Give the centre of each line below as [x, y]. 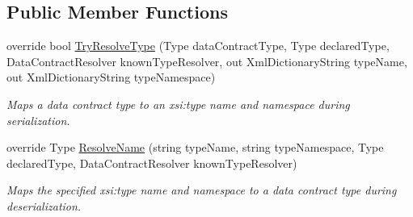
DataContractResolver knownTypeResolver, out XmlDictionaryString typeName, [207, 61]
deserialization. [44, 205]
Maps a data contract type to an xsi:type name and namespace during [178, 104]
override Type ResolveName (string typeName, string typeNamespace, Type [195, 147]
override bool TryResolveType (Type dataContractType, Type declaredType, [198, 46]
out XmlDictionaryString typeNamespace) [111, 77]
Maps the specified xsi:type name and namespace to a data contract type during [202, 190]
